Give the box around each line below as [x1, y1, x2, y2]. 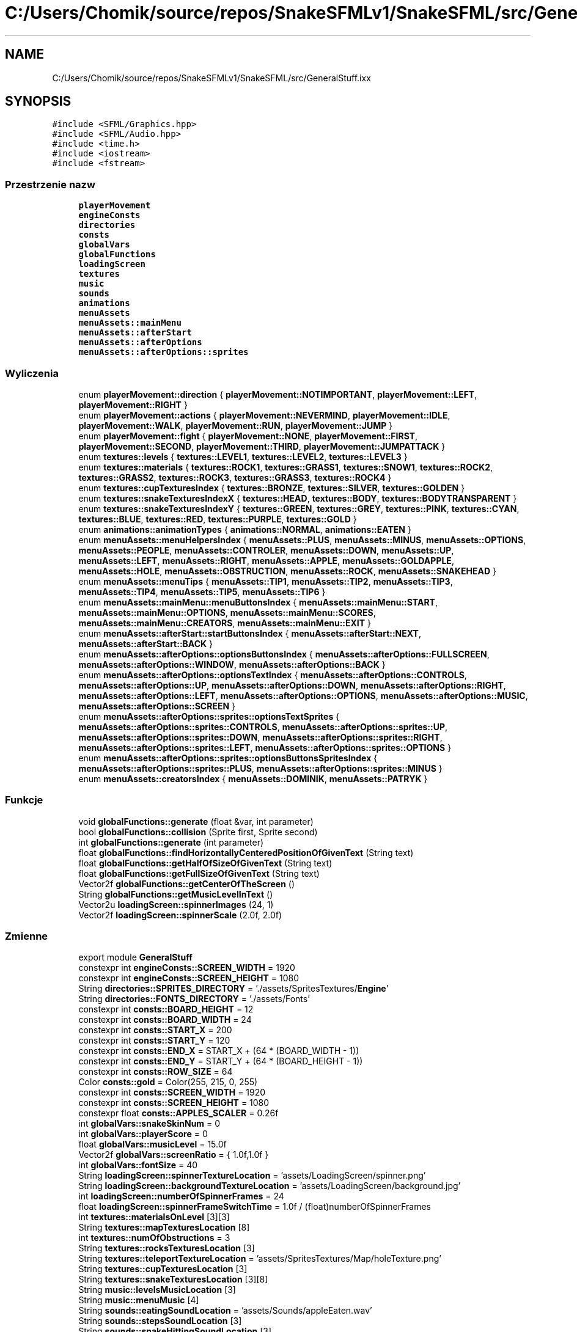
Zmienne [5, 930, 48, 943]
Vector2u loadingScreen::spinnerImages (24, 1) [78, 899, 274, 910]
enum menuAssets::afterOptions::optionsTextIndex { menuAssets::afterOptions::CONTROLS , [78, 669, 467, 680]
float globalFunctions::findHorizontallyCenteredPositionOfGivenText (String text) [78, 847, 414, 858]
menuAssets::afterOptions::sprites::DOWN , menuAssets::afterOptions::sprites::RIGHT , [78, 731, 443, 742]
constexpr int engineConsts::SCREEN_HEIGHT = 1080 [78, 973, 299, 984]
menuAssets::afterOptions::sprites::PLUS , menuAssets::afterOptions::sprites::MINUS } [78, 763, 443, 774]
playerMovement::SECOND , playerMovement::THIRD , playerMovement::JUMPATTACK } [78, 441, 446, 452]
